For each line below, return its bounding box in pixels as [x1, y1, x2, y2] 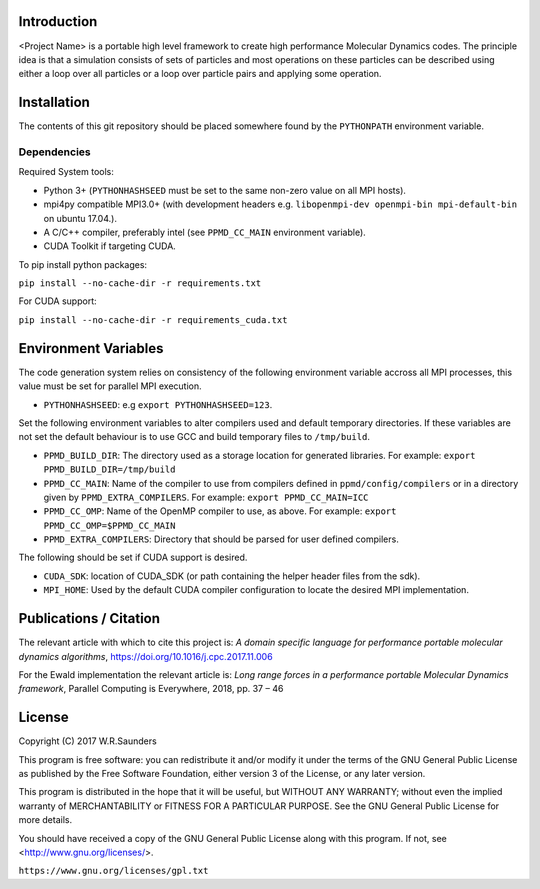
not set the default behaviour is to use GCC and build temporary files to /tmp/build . [18, 431, 370, 443]
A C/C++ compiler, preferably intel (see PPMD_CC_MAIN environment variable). [43, 226, 367, 238]
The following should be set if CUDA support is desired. [18, 551, 248, 564]
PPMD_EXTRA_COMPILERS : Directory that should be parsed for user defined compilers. [43, 533, 399, 545]
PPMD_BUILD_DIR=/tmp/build [43, 464, 176, 475]
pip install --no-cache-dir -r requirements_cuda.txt [18, 314, 288, 325]
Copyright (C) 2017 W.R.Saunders [18, 735, 157, 747]
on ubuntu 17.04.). [43, 212, 117, 224]
